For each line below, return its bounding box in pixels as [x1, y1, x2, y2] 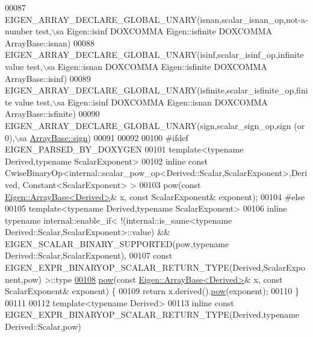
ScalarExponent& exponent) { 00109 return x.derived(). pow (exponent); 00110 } [5, 285, 299, 297]
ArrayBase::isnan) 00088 [5, 36, 95, 49]
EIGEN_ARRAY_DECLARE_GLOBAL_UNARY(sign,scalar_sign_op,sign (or [5, 119, 305, 131]
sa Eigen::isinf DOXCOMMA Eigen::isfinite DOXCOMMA [56, 25, 272, 37]
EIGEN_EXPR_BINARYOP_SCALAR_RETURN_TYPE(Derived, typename [5, 308, 300, 321]
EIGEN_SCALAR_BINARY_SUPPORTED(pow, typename [5, 237, 229, 250]
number [5, 25, 33, 37]
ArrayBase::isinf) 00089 [5, 72, 91, 84]
